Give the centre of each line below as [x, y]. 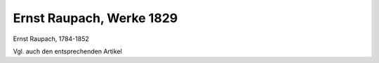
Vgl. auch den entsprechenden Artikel [67, 51]
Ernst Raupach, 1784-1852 [51, 39]
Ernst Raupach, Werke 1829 [95, 18]
